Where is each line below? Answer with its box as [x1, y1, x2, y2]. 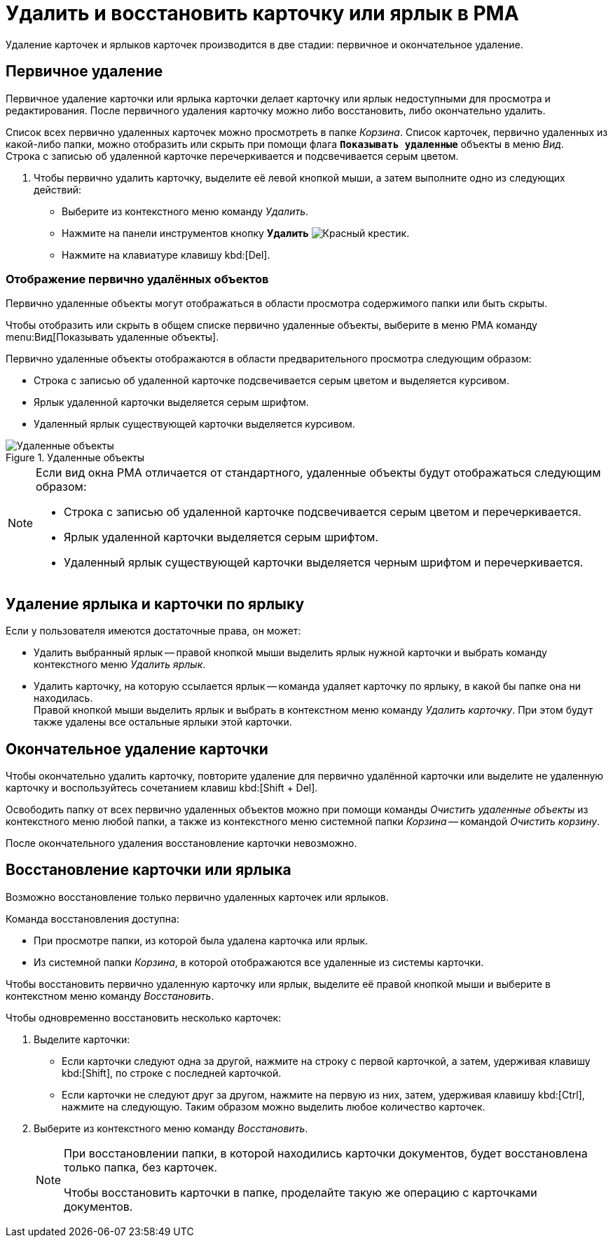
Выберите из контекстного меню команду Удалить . [62, 205, 309, 217]
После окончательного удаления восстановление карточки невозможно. [6, 837, 357, 850]
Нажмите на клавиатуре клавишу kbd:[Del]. [62, 248, 270, 261]
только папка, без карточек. [64, 1160, 218, 1174]
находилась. [34, 692, 93, 705]
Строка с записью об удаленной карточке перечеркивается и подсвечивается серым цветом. [6, 149, 459, 162]
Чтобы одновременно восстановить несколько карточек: [6, 1011, 282, 1024]
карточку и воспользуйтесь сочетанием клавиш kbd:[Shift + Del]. [6, 782, 318, 794]
